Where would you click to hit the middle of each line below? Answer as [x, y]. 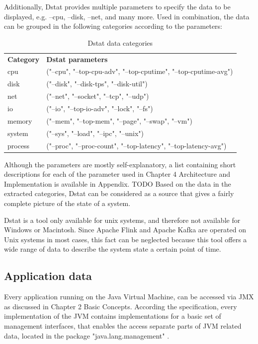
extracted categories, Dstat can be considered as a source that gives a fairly [119, 193]
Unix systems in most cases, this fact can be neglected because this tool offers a [126, 239]
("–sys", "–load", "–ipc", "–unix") [95, 133]
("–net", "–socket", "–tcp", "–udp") [98, 96]
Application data [48, 276]
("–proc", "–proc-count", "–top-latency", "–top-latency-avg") [136, 145]
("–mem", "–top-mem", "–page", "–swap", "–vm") [119, 120]
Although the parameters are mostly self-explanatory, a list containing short [120, 164]
